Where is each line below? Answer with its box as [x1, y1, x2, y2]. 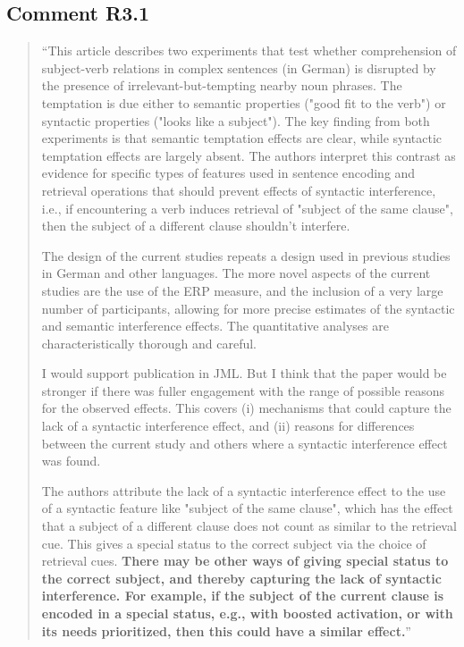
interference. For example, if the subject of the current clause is [41, 586, 444, 605]
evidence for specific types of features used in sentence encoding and [41, 164, 416, 182]
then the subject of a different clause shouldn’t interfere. [41, 216, 350, 235]
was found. [41, 451, 101, 470]
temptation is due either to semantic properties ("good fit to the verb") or [41, 93, 446, 112]
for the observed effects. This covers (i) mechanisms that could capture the [41, 399, 451, 417]
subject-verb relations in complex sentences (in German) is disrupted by [41, 58, 436, 77]
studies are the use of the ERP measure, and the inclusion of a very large [41, 281, 443, 299]
